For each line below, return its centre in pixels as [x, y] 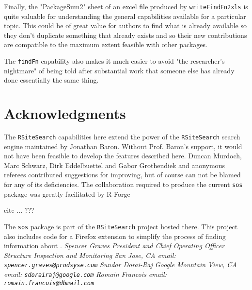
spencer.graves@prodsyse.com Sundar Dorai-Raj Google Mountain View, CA [120, 264]
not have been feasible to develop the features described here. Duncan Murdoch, [123, 156]
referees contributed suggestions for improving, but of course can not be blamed [122, 175]
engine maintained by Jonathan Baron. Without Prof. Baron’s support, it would [123, 146]
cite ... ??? [19, 210]
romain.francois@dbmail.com [49, 283]
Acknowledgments [65, 113]
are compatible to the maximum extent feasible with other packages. [106, 44]
